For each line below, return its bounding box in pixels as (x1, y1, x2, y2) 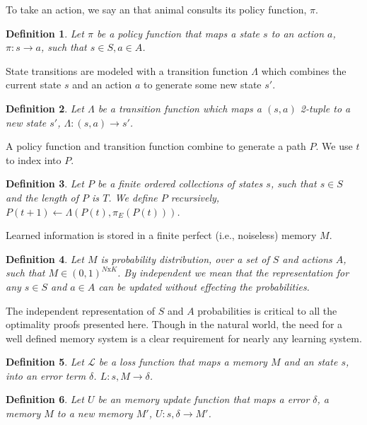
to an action (271, 25, 325, 40)
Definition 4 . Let (6, 251, 84, 266)
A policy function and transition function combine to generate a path (6, 139, 306, 153)
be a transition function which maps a (98, 100, 262, 115)
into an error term (6, 368, 86, 383)
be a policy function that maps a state (96, 25, 260, 40)
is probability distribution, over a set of (100, 251, 269, 266)
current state (6, 77, 62, 92)
